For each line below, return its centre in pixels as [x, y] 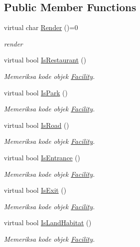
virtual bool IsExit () [35, 190]
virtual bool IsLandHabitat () [48, 223]
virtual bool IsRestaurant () [45, 60]
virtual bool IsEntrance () [42, 157]
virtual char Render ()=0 [41, 27]
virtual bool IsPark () [36, 92]
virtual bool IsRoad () [36, 125]
